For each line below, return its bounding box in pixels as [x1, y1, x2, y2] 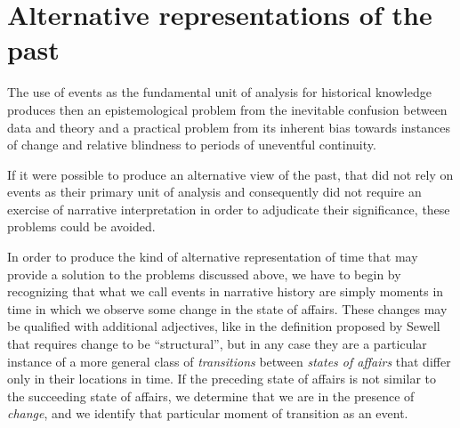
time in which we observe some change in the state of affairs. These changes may [7, 299, 448, 318]
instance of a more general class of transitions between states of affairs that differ [7, 351, 451, 370]
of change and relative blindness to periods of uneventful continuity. [7, 135, 376, 154]
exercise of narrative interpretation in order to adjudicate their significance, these [7, 199, 450, 218]
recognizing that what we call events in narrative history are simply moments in [7, 282, 444, 301]
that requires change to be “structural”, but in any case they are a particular [7, 335, 427, 353]
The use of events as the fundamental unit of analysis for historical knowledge [7, 83, 432, 101]
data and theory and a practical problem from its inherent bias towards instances [7, 117, 451, 136]
